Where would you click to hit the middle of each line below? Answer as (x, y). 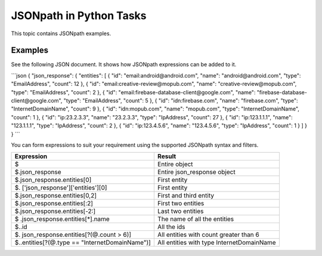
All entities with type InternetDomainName (217, 243)
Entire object (175, 164)
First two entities (181, 203)
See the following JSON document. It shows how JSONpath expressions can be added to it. (124, 64)
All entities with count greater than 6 (208, 235)
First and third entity (186, 196)
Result (167, 156)
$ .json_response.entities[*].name (62, 219)
